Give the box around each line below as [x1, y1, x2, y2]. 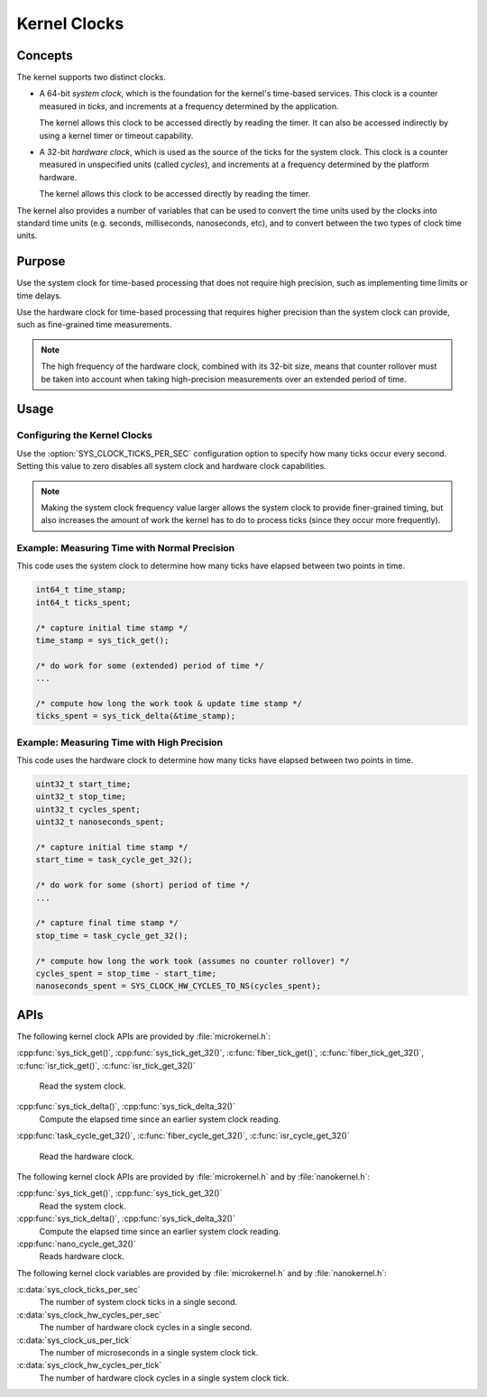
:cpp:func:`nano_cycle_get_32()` [16, 1238, 136, 1249]
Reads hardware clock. [39, 1251, 125, 1262]
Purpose [16, 253, 66, 270]
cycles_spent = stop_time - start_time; [35, 968, 216, 979]
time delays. [16, 290, 62, 301]
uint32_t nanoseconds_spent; [35, 817, 165, 827]
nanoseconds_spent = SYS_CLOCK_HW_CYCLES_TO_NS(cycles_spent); [35, 981, 322, 991]
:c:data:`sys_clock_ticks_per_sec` [16, 1284, 141, 1295]
